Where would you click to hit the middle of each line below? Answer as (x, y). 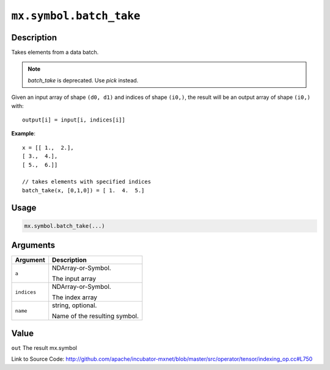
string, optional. (75, 305)
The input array (74, 279)
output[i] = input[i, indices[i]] (74, 120)
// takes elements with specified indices (87, 182)
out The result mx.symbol (44, 347)
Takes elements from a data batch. (55, 53)
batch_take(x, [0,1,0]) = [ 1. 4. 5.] (83, 190)
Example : (24, 134)
